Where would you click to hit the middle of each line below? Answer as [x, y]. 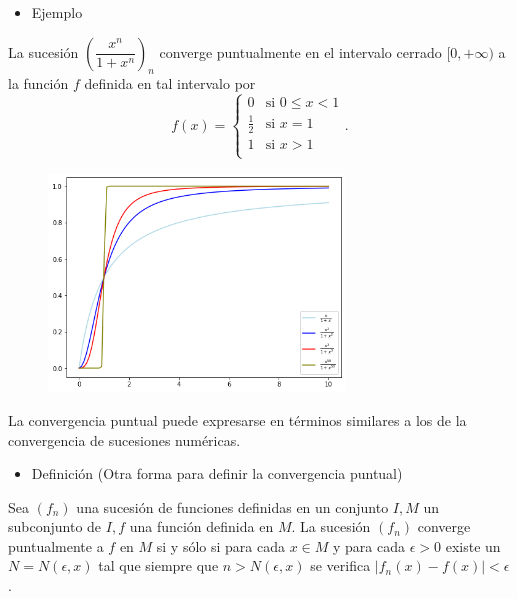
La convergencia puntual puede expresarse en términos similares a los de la [237, 419]
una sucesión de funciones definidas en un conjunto [232, 506]
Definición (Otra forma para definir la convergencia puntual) [217, 473]
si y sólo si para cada [221, 545]
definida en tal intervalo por [170, 83]
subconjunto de [55, 526]
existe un [473, 545]
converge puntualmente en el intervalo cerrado [300, 51]
